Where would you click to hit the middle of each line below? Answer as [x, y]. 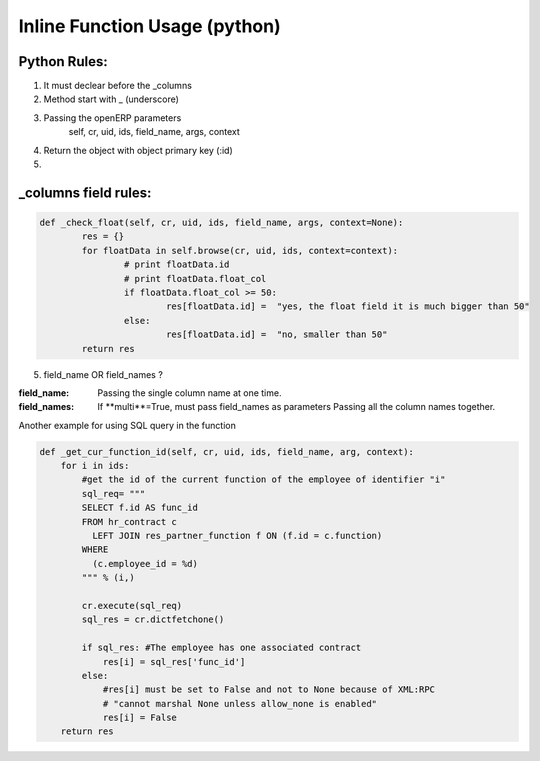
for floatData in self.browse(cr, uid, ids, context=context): [240, 250]
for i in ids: [95, 466]
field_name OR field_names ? [103, 374]
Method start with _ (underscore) [111, 99]
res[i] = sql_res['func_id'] [174, 661]
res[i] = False [139, 718]
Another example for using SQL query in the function [127, 425]
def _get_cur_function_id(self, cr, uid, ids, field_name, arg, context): [227, 451]
